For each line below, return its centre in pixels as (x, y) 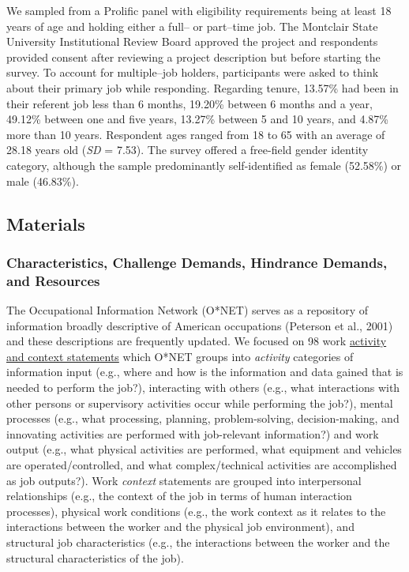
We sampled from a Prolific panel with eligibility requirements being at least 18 (199, 10)
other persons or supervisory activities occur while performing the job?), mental (200, 403)
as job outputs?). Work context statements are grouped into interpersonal (184, 480)
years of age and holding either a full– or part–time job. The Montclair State (192, 26)
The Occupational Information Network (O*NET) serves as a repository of (188, 310)
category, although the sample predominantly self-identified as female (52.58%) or (204, 165)
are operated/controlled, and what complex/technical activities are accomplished (202, 464)
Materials (46, 223)
